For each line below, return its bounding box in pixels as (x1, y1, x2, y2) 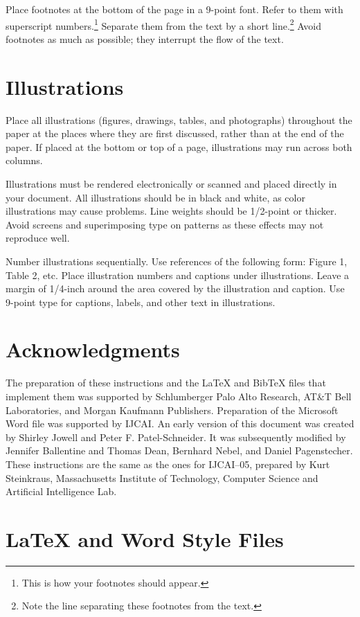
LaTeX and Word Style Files (6, 524, 284, 553)
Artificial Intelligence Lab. (6, 484, 117, 499)
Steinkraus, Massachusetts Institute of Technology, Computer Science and (6, 470, 318, 485)
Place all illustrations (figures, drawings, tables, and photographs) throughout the (6, 112, 352, 127)
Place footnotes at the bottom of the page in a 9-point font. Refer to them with (6, 2, 343, 16)
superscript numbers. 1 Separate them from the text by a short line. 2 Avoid (6, 16, 321, 33)
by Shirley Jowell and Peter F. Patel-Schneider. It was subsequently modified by (6, 429, 346, 444)
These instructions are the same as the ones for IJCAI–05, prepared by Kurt (6, 456, 330, 471)
